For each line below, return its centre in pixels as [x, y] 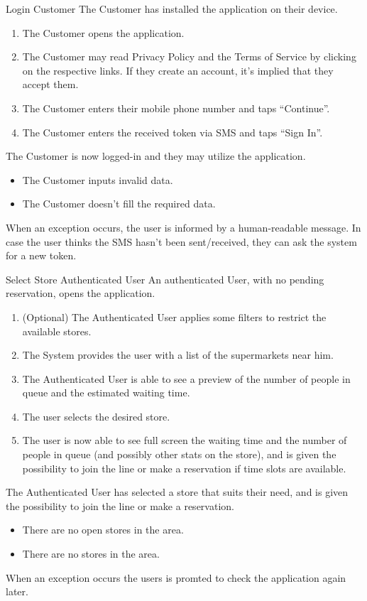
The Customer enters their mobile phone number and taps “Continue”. [176, 108]
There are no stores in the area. [91, 554]
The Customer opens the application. [103, 32]
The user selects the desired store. [96, 416]
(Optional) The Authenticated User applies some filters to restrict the [174, 316]
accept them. [50, 84]
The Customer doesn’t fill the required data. [119, 204]
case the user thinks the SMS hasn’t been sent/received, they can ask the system [181, 241]
